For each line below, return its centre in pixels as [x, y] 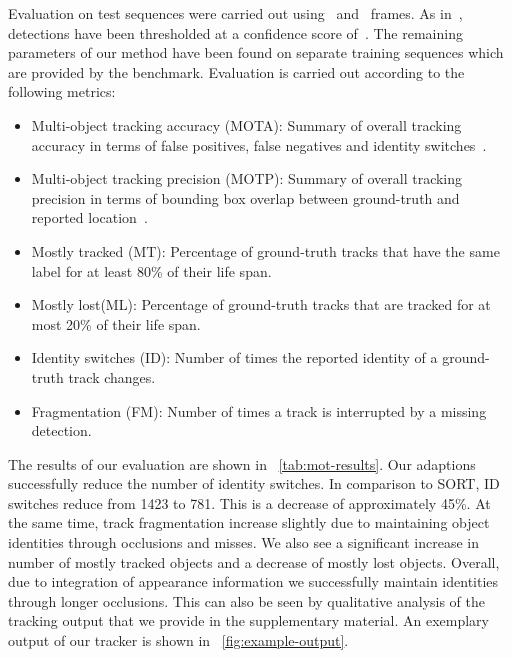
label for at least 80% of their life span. [151, 270]
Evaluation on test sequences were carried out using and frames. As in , [235, 13]
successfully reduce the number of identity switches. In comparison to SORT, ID [254, 483]
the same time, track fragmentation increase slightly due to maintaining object [249, 522]
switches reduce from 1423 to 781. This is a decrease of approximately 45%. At [249, 502]
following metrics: [62, 91]
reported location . [89, 217]
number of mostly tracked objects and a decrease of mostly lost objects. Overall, [254, 561]
